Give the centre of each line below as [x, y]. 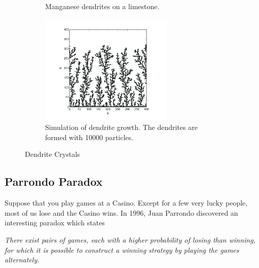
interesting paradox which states [55, 223]
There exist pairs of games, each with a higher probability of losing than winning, [130, 239]
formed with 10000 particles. [89, 137]
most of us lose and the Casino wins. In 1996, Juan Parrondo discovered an [121, 212]
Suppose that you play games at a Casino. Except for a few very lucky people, [126, 203]
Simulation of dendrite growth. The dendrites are [121, 127]
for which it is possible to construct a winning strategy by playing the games [122, 249]
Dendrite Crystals [52, 154]
